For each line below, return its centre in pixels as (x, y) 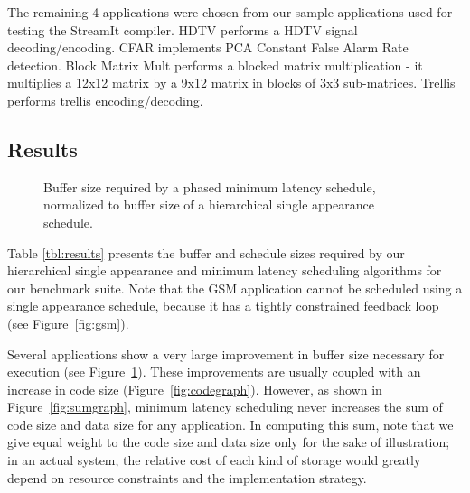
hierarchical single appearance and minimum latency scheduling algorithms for (225, 270)
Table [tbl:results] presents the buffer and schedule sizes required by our (206, 252)
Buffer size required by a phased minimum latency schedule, (210, 186)
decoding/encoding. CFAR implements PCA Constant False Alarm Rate (208, 47)
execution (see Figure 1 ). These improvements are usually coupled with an (214, 372)
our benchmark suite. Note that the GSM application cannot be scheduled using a (235, 288)
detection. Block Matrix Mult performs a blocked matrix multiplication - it (215, 65)
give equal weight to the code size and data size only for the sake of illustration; (229, 442)
